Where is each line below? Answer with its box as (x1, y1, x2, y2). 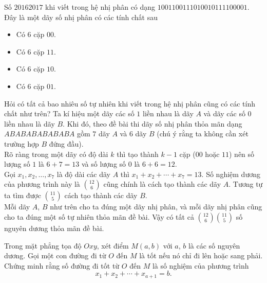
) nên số (229, 148, 255, 159)
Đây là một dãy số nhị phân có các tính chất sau (4, 11, 158, 22)
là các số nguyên (188, 240, 240, 251)
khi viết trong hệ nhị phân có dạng (45, 2, 156, 12)
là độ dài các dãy (56, 168, 110, 179)
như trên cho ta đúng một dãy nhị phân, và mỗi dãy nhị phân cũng (50, 201, 262, 212)
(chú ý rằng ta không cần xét (157, 128, 249, 139)
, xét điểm (97, 240, 129, 251)
